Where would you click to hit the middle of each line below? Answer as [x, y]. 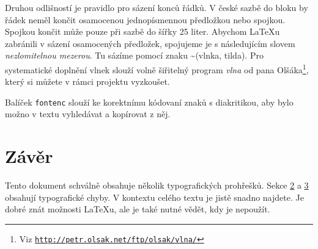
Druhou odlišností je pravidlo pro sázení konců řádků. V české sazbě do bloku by [157, 7]
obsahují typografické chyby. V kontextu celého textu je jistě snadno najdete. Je [154, 197]
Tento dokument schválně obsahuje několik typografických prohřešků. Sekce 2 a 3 [157, 185]
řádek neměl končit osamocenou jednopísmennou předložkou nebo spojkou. [145, 19]
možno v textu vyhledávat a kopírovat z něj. [88, 114]
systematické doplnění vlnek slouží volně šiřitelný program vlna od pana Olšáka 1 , [157, 68]
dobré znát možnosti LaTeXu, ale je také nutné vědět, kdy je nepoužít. [138, 209]
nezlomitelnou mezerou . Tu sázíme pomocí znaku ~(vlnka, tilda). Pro [134, 55]
